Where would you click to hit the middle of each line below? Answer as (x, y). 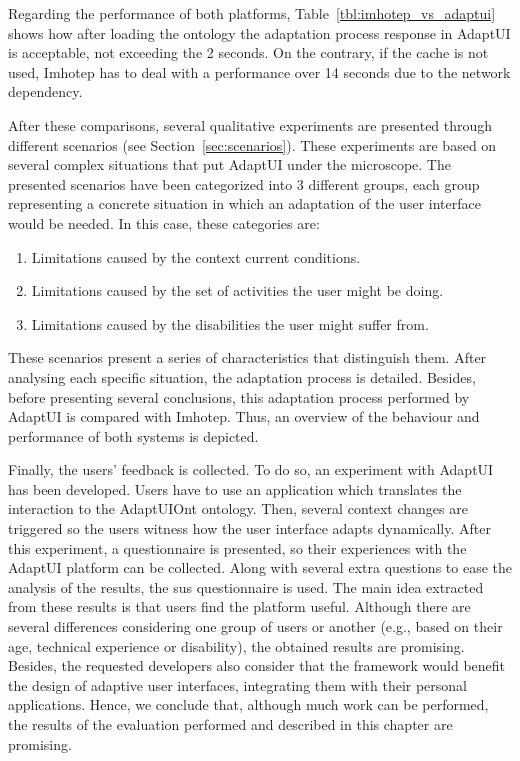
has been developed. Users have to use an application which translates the (235, 488)
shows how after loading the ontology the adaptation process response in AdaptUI (259, 32)
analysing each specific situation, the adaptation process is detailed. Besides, (242, 376)
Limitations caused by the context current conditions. (196, 256)
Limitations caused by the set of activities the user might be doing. (237, 290)
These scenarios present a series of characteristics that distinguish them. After (247, 357)
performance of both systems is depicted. (133, 435)
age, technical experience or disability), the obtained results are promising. (236, 645)
